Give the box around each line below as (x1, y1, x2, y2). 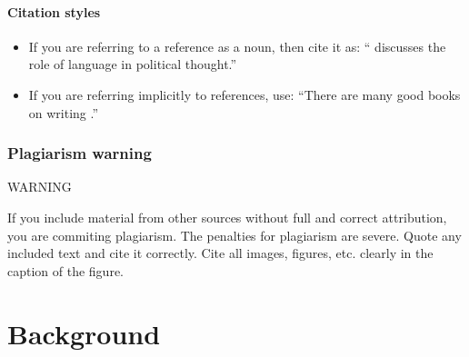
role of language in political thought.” (28, 55, 237, 74)
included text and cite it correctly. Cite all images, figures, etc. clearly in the (7, 243, 434, 263)
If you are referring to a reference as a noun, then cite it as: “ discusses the (28, 36, 446, 55)
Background (7, 314, 161, 352)
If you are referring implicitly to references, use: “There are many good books (28, 84, 461, 104)
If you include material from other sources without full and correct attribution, (7, 207, 447, 226)
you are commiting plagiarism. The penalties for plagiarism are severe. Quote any (7, 225, 462, 244)
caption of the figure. (7, 261, 125, 280)
